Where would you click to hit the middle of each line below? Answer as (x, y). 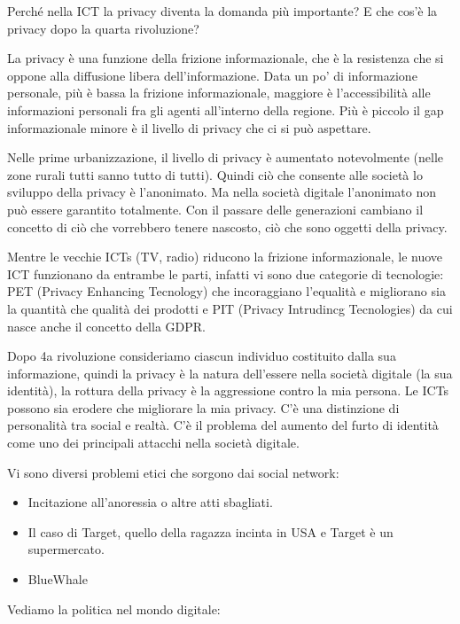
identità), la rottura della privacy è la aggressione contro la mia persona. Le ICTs (228, 390)
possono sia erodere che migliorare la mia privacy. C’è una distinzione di (203, 407)
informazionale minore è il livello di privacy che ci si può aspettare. (189, 127)
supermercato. (66, 549)
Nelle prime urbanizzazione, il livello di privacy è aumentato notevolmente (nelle (226, 157)
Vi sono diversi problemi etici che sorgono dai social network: (173, 472)
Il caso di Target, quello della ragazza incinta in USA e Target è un (211, 531)
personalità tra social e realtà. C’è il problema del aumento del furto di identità (223, 425)
